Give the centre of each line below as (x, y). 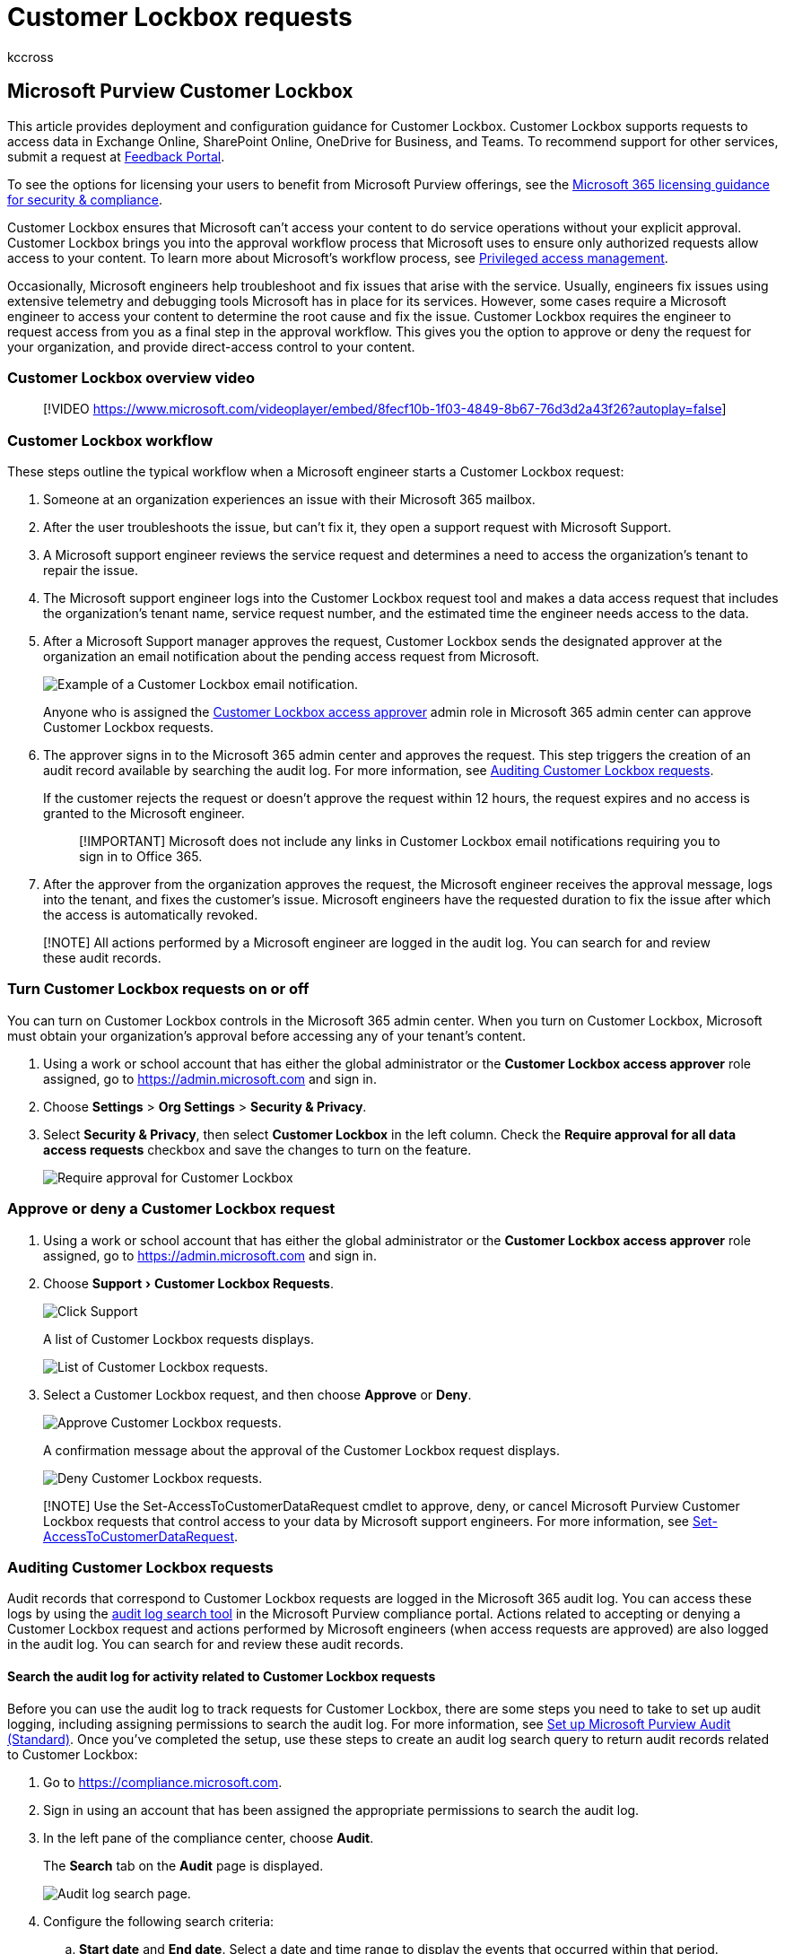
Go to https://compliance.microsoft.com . (163, 1782)
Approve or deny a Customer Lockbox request (171, 1209)
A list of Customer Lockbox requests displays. (179, 1339)
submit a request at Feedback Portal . (116, 156)
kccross (31, 57)
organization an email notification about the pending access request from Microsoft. (292, 657)
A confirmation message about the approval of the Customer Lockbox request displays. (301, 1450)
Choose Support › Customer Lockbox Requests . (188, 1283)
